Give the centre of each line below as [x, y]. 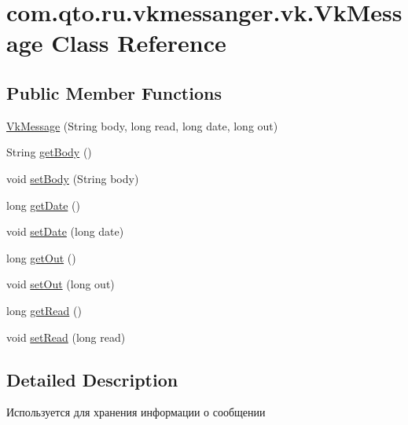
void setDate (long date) [65, 231]
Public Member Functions [114, 92]
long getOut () [41, 257]
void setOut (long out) [61, 284]
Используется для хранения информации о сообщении [136, 412]
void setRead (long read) [66, 337]
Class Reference [139, 43]
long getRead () [44, 310]
